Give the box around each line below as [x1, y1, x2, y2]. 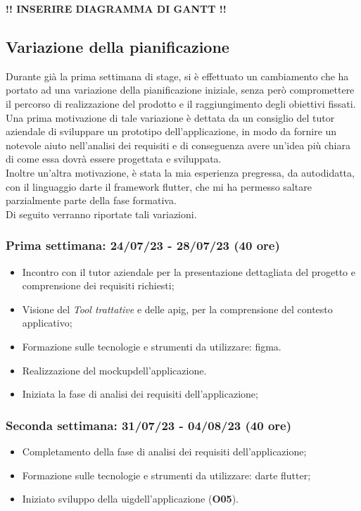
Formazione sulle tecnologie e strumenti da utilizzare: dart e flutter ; [22, 467, 311, 482]
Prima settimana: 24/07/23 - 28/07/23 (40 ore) [6, 236, 280, 254]
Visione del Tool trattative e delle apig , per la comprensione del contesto [22, 301, 333, 316]
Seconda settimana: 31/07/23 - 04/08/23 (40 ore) [6, 416, 292, 434]
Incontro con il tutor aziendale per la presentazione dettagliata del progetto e [22, 264, 355, 279]
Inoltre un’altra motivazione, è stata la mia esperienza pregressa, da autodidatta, [6, 165, 355, 179]
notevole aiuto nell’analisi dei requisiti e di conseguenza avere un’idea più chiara [6, 137, 350, 152]
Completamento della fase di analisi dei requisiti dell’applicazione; [22, 443, 307, 458]
